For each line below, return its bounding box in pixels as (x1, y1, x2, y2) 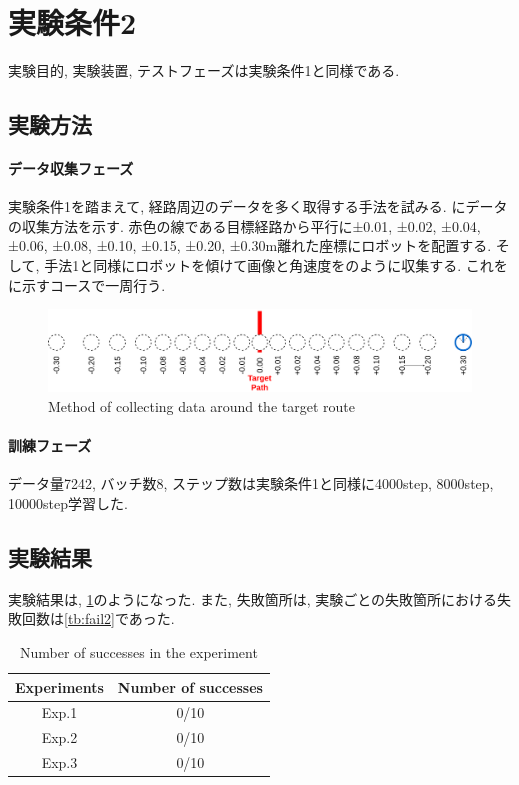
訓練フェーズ (8, 435, 92, 456)
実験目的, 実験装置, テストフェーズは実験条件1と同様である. (8, 60, 400, 81)
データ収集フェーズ (8, 158, 134, 179)
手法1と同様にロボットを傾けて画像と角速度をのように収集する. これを (44, 255, 508, 276)
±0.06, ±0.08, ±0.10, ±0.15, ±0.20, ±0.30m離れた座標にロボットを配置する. (8, 235, 492, 256)
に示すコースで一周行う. (8, 274, 166, 295)
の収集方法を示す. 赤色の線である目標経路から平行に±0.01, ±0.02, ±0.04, (8, 215, 481, 236)
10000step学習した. (8, 493, 128, 514)
